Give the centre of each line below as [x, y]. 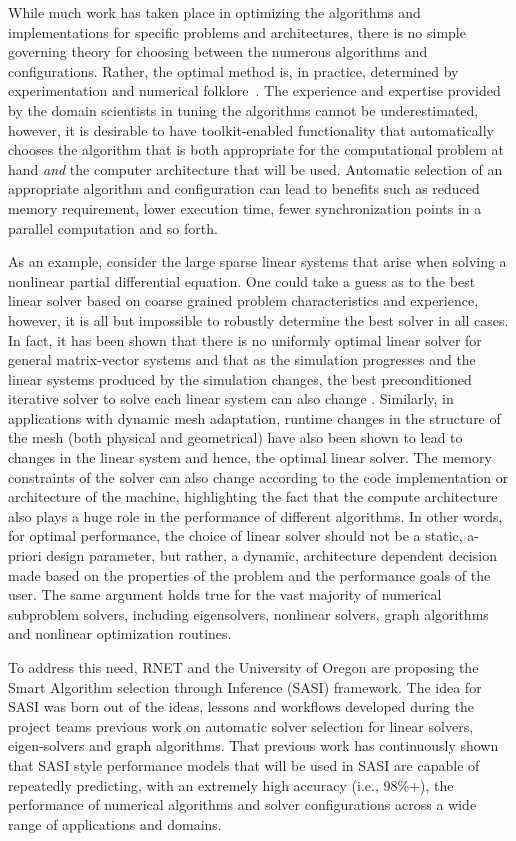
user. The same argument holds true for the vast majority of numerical [225, 594]
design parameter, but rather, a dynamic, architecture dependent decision [271, 555]
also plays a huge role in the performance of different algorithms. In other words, [255, 515]
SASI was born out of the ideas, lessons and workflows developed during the [241, 706]
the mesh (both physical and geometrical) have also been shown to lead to [235, 437]
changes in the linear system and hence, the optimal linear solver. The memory [250, 457]
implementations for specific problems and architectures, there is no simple [237, 31]
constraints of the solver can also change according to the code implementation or [258, 476]
